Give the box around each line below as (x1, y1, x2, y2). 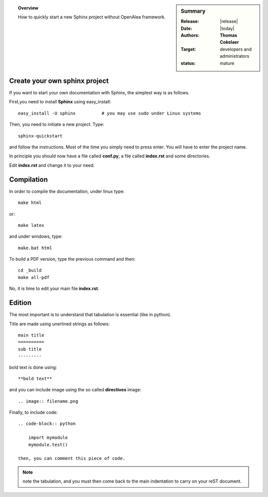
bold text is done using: (9, 364, 57, 370)
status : (181, 60, 196, 66)
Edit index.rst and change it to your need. (9, 162, 95, 168)
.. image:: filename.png (18, 398, 78, 404)
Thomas (220, 32, 238, 38)
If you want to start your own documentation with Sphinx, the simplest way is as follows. (9, 90, 190, 96)
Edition (9, 298, 32, 307)
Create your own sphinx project (9, 77, 109, 85)
